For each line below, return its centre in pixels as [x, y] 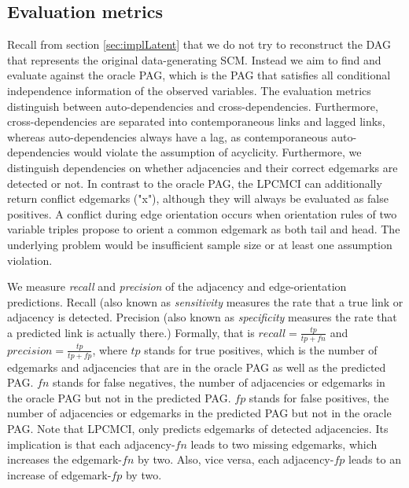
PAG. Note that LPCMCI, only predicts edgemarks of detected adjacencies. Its [198, 428]
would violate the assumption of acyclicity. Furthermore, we [217, 152]
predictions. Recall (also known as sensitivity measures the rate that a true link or [205, 301]
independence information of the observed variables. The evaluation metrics [189, 90]
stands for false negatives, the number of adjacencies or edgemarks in [219, 382]
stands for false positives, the [319, 397]
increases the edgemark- [65, 459]
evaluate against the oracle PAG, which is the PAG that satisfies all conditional [199, 75]
